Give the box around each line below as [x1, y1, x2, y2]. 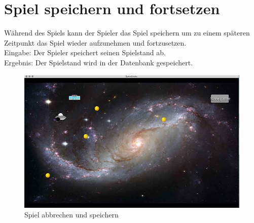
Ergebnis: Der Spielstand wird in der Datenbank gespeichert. [4, 57, 193, 67]
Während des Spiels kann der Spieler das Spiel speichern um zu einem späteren [4, 27, 250, 38]
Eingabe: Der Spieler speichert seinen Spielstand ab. [4, 47, 166, 58]
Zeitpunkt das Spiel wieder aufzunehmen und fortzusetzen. [4, 37, 187, 48]
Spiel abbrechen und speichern [24, 209, 119, 220]
